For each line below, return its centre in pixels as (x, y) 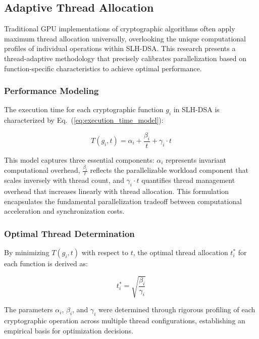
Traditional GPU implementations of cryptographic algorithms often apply (120, 29)
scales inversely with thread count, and (64, 180)
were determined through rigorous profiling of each (177, 309)
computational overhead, (42, 170)
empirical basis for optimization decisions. (69, 330)
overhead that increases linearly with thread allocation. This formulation (116, 191)
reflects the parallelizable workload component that (169, 170)
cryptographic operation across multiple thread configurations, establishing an (125, 321)
